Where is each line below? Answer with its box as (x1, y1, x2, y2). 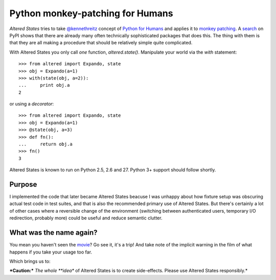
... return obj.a (18, 141, 73, 147)
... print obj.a (18, 82, 70, 88)
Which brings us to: (9, 258, 51, 264)
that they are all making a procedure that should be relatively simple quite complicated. (9, 40, 193, 46)
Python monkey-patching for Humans (9, 8, 173, 19)
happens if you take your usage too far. (9, 249, 92, 255)
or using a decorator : (9, 101, 54, 107)
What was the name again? (9, 228, 98, 237)
